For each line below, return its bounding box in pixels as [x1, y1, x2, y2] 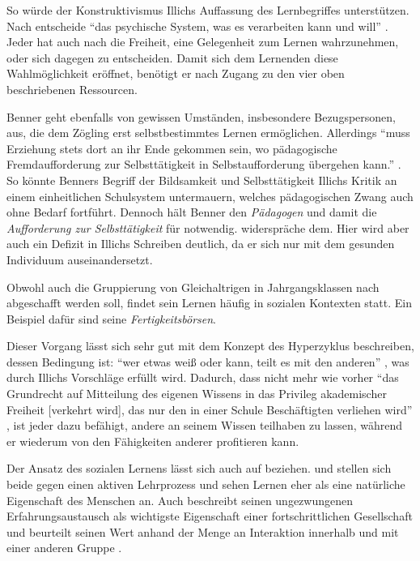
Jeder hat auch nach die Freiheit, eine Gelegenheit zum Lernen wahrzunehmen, [6, 33, 399, 50]
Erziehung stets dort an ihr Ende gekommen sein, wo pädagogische [6, 139, 337, 156]
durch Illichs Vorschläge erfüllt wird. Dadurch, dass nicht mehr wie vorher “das [6, 369, 399, 386]
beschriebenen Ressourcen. [6, 80, 138, 97]
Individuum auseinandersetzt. [6, 251, 153, 268]
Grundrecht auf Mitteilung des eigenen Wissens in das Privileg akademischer [6, 385, 387, 402]
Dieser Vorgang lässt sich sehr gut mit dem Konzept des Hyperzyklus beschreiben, [6, 337, 414, 354]
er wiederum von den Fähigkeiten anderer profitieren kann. [6, 432, 299, 449]
